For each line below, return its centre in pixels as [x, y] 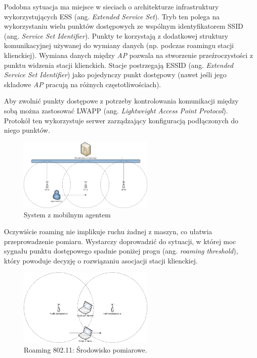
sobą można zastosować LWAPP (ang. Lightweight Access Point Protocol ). [116, 110]
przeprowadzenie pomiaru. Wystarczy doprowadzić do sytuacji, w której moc [120, 241]
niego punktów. [27, 130]
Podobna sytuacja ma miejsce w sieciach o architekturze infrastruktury [111, 6]
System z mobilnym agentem [67, 215]
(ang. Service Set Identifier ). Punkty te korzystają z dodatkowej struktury [116, 35]
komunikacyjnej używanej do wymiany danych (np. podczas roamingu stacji [119, 45]
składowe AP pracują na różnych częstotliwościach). [83, 84]
